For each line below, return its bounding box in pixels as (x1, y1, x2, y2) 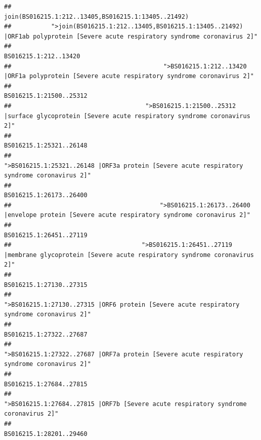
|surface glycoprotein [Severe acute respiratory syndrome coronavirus (4, 112, 250, 120)
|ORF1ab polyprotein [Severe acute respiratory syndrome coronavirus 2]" (4, 32, 258, 40)
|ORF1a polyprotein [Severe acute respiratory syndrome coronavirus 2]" (4, 72, 254, 80)
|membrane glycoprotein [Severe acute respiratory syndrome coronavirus (4, 251, 254, 259)
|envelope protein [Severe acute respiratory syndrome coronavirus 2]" (4, 211, 250, 219)
